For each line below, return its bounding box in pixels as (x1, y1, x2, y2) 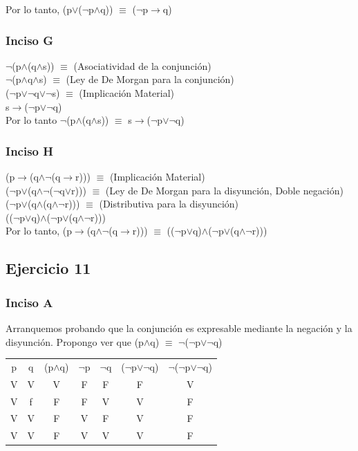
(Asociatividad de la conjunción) (73, 58, 211, 73)
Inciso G (6, 31, 54, 48)
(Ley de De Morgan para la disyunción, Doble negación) (105, 183, 343, 197)
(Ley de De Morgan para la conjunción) (66, 72, 234, 86)
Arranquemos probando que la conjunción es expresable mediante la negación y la (6, 320, 352, 335)
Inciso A (6, 293, 53, 311)
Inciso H (6, 142, 53, 159)
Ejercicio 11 (6, 257, 91, 279)
